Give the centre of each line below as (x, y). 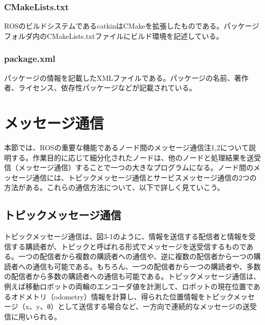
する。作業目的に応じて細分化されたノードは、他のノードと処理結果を (129, 157)
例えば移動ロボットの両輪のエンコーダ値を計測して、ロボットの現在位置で (129, 286)
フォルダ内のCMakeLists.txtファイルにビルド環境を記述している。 (114, 36)
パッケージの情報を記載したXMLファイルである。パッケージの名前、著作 (126, 77)
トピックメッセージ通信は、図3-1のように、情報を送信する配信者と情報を (126, 236)
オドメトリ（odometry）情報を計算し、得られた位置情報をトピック (122, 296)
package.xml (30, 59)
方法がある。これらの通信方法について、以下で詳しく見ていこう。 (114, 187)
